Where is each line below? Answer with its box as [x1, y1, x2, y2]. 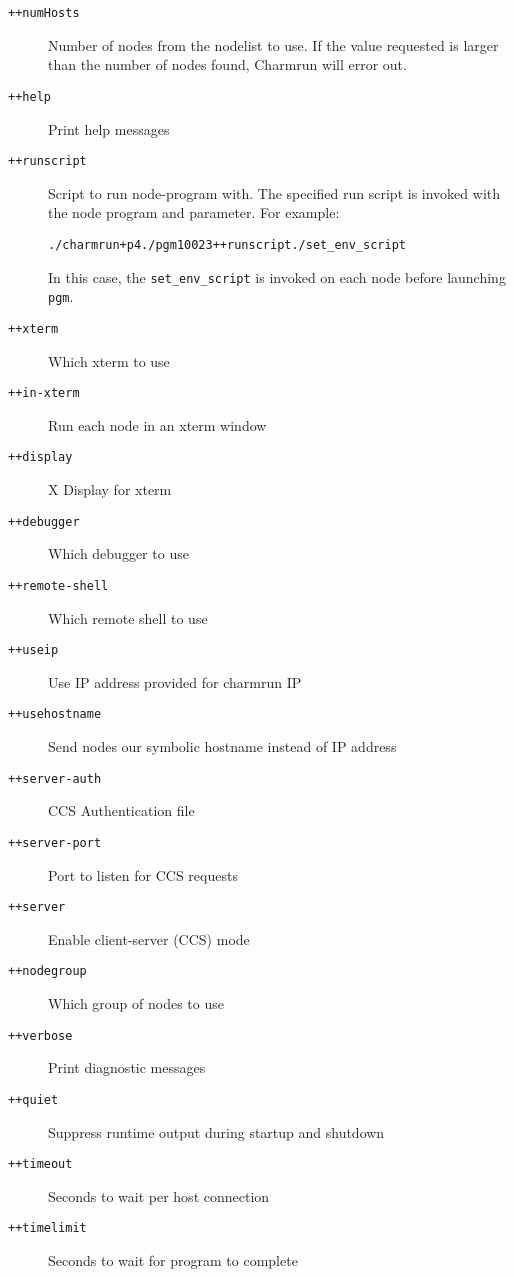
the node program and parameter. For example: [48, 202, 340, 223]
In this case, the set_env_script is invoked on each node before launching [48, 266, 506, 287]
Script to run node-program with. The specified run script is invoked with [48, 182, 501, 203]
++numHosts [8, 6, 80, 20]
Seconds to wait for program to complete [48, 1250, 298, 1271]
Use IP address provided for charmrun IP [48, 671, 302, 692]
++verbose [8, 1028, 73, 1043]
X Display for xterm [48, 479, 172, 500]
